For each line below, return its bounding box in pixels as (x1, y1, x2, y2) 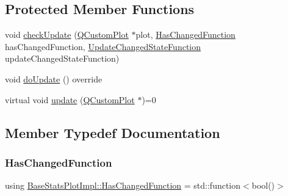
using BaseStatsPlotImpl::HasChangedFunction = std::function (5, 179, 241, 192)
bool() (251, 179, 275, 192)
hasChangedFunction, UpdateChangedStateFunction (5, 40, 201, 53)
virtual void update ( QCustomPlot (5, 93, 135, 106)
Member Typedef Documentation (5, 123, 220, 142)
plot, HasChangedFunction (135, 28, 236, 41)
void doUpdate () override (5, 72, 103, 85)
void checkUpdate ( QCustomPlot (5, 28, 129, 41)
